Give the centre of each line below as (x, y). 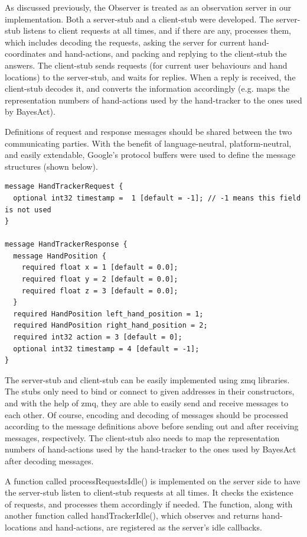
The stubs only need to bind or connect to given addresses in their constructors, (150, 391)
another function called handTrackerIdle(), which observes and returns (132, 515)
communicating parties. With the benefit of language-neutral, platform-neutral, (148, 143)
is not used (28, 210)
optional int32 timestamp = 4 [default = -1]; (106, 349)
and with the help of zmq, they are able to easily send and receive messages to (147, 403)
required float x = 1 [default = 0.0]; (100, 268)
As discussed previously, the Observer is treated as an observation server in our (148, 7)
